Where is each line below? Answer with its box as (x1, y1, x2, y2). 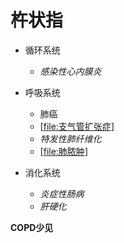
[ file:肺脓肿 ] (39, 145, 88, 157)
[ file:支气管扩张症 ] (39, 120, 115, 132)
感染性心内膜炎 (39, 65, 102, 77)
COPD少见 (10, 221, 54, 233)
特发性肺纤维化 (39, 132, 102, 145)
